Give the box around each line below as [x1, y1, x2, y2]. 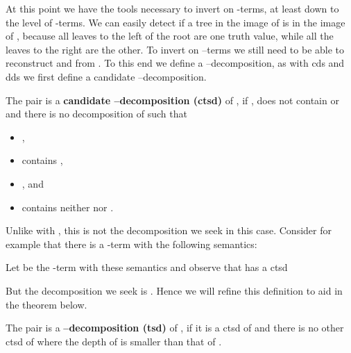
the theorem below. [6, 297, 87, 311]
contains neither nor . [22, 199, 114, 214]
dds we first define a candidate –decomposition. [6, 69, 207, 83]
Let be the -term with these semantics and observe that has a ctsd [6, 260, 288, 274]
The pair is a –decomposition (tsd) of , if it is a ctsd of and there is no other [6, 320, 344, 335]
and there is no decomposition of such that [6, 106, 187, 121]
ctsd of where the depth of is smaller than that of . [6, 334, 222, 348]
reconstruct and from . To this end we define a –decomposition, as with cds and [6, 56, 345, 70]
